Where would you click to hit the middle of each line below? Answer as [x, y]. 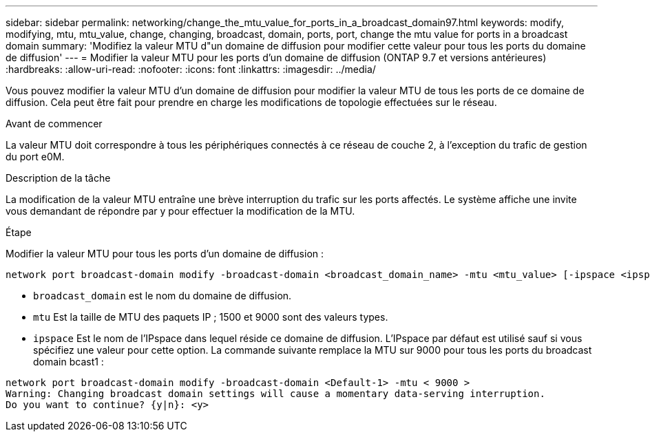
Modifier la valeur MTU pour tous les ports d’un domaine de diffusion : [165, 254]
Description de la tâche [58, 178]
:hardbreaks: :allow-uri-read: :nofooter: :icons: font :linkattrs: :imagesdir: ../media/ [191, 69]
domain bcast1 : [69, 362]
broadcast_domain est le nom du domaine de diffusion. [162, 296]
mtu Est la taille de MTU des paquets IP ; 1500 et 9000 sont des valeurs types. [211, 317]
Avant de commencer [54, 124]
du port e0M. [35, 157]
